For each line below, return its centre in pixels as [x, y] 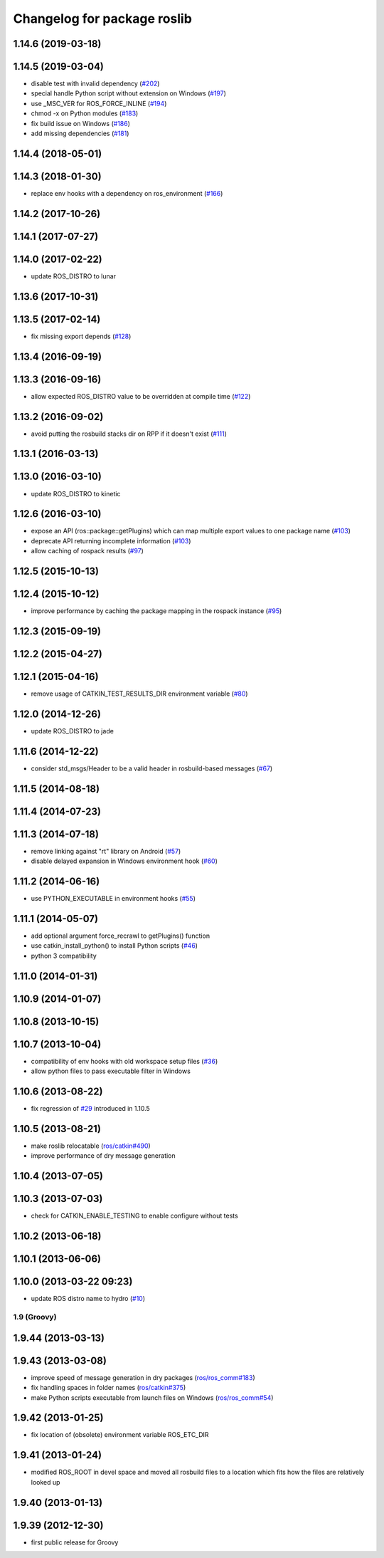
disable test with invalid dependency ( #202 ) [95, 84]
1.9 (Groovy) [35, 1317]
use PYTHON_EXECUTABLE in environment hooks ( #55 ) [113, 899]
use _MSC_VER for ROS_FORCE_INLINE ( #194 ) [99, 103]
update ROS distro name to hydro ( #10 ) [88, 1299]
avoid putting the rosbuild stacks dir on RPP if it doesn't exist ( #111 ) [129, 434]
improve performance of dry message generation [103, 1156]
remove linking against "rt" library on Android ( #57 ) [106, 851]
